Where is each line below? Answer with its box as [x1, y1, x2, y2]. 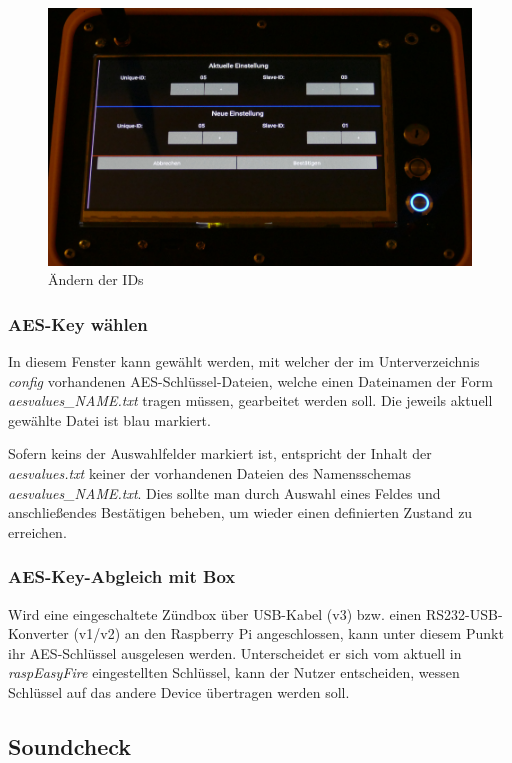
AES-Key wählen [8, 311, 148, 336]
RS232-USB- [426, 603, 503, 624]
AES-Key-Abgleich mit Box [8, 564, 236, 589]
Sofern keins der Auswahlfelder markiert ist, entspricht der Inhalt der [8, 443, 432, 464]
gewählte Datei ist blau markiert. [8, 409, 211, 430]
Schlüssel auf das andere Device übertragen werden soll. [8, 681, 350, 702]
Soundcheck [8, 730, 132, 761]
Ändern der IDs [48, 269, 144, 290]
